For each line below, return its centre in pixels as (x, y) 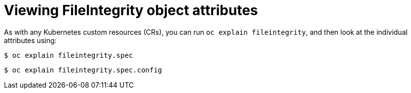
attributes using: (30, 40)
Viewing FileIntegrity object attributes (131, 10)
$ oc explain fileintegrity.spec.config (83, 70)
